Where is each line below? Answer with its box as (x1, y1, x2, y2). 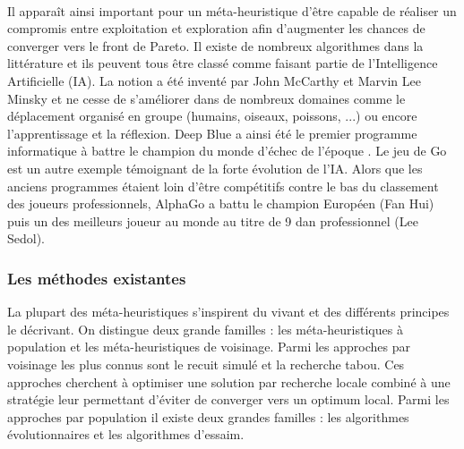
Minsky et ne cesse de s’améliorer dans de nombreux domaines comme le (7, 89, 406, 107)
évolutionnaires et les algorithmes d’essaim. (7, 425, 245, 444)
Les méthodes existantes (7, 267, 186, 289)
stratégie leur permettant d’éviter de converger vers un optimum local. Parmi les (7, 390, 450, 409)
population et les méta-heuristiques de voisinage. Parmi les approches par (7, 337, 410, 356)
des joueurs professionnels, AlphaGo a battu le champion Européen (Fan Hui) (7, 194, 434, 213)
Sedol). (7, 229, 46, 248)
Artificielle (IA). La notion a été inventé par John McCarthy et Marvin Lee (7, 71, 421, 89)
